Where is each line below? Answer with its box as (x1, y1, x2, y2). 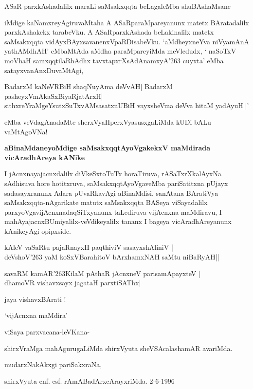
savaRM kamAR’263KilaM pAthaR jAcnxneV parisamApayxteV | (4, 268, 200, 278)
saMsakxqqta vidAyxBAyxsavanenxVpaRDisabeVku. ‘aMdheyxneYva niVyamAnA (4, 36, 250, 46)
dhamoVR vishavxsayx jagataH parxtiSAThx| (4, 278, 141, 288)
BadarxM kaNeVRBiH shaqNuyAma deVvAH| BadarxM (4, 81, 173, 92)
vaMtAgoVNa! (4, 126, 48, 136)
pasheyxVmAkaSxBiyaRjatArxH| (4, 91, 103, 101)
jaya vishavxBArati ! (4, 294, 66, 304)
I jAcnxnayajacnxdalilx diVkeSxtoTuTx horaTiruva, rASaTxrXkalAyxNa (4, 168, 221, 179)
